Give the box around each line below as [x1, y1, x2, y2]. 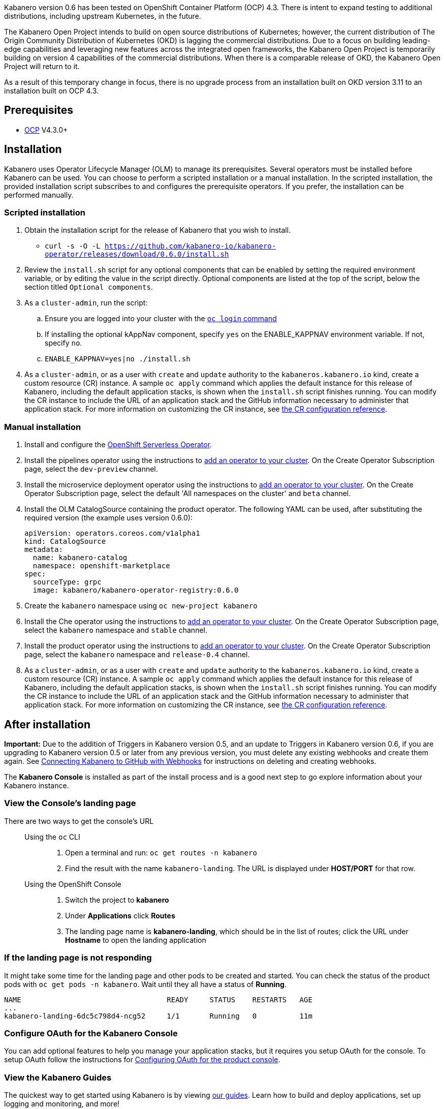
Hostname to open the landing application [65, 935, 206, 944]
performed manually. [4, 190, 74, 199]
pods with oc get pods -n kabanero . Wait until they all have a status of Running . [4, 979, 287, 989]
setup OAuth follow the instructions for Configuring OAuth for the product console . [4, 1055, 280, 1064]
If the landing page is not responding [4, 952, 152, 963]
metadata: [24, 545, 63, 554]
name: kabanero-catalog [33, 553, 128, 562]
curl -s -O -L [45, 242, 101, 251]
